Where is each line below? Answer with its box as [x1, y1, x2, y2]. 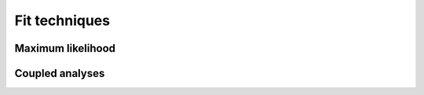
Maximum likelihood [14, 42, 116, 55]
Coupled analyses [14, 67, 105, 80]
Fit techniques [14, 12, 110, 29]
